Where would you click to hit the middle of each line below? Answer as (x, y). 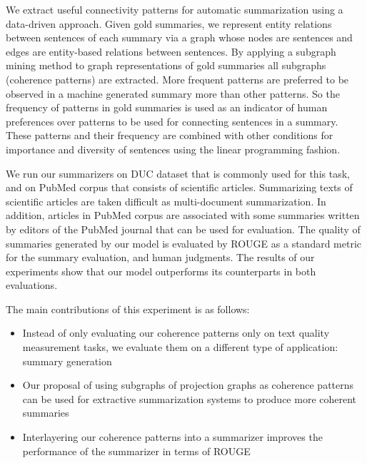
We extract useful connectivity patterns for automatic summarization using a (175, 9)
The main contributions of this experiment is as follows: (128, 309)
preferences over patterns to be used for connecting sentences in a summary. (172, 121)
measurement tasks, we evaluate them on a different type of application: (180, 347)
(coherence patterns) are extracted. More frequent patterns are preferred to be (177, 79)
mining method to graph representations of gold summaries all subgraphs (166, 65)
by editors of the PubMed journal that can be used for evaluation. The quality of (183, 229)
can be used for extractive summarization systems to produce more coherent (190, 398)
